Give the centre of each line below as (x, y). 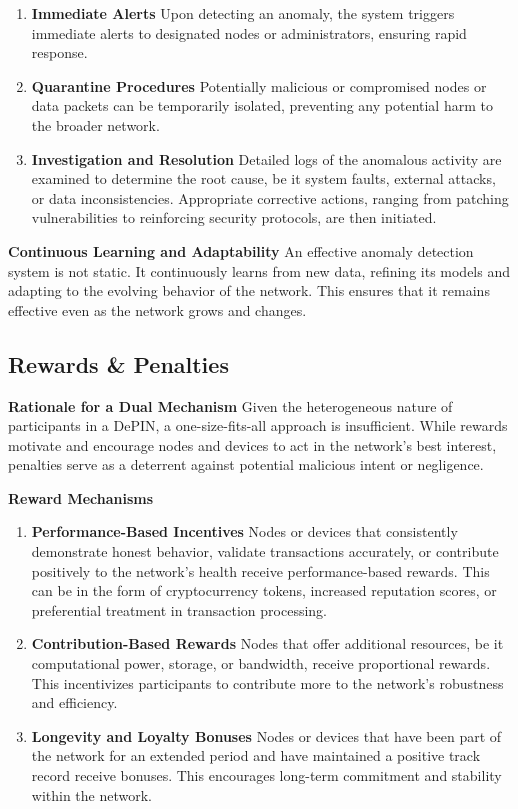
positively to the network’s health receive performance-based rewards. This (260, 570)
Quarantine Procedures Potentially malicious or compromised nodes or (259, 85)
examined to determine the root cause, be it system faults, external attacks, (263, 178)
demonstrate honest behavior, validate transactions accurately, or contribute (265, 551)
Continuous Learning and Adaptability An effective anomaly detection (241, 250)
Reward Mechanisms (81, 497)
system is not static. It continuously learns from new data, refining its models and (259, 270)
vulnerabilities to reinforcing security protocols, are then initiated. (234, 217)
